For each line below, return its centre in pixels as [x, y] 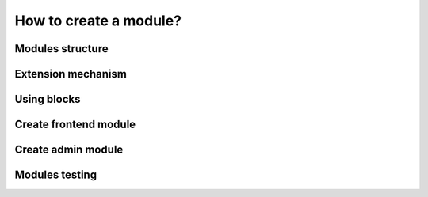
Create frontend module [75, 125]
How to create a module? [98, 21]
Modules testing [56, 175]
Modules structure [61, 49]
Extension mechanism [71, 74]
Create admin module [69, 150]
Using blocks [48, 99]
